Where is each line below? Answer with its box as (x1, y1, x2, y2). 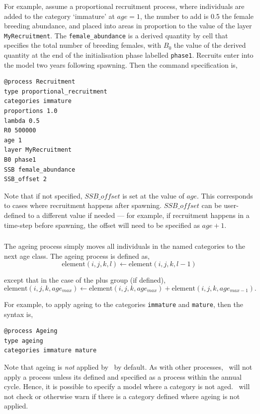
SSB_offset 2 (4, 176, 47, 183)
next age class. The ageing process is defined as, (4, 250, 150, 261)
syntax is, (4, 309, 33, 319)
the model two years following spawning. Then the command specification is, (4, 59, 238, 70)
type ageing (4, 337, 43, 344)
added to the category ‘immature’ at (4, 10, 115, 21)
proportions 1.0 (4, 107, 58, 115)
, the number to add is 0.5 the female (140, 10, 254, 21)
